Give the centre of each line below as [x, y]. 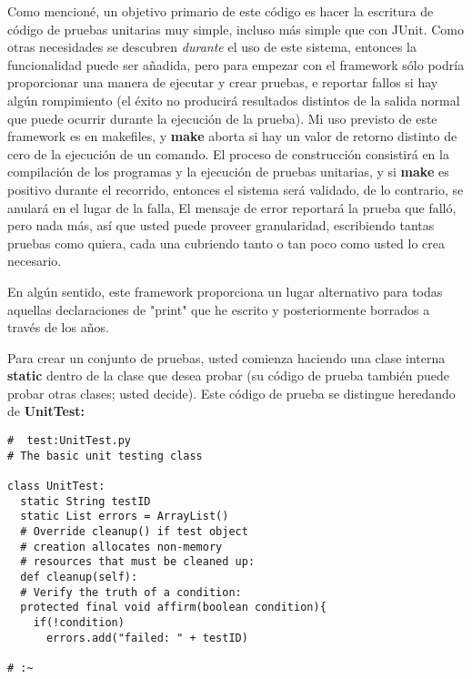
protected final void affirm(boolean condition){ [173, 608]
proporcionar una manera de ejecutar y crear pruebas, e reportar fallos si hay [223, 82]
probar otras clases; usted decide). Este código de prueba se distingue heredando [231, 393]
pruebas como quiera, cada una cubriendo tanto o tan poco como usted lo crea [226, 243]
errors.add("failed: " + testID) [147, 638]
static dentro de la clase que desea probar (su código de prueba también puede [228, 375]
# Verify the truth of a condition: [131, 592]
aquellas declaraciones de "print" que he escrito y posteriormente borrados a [219, 309]
